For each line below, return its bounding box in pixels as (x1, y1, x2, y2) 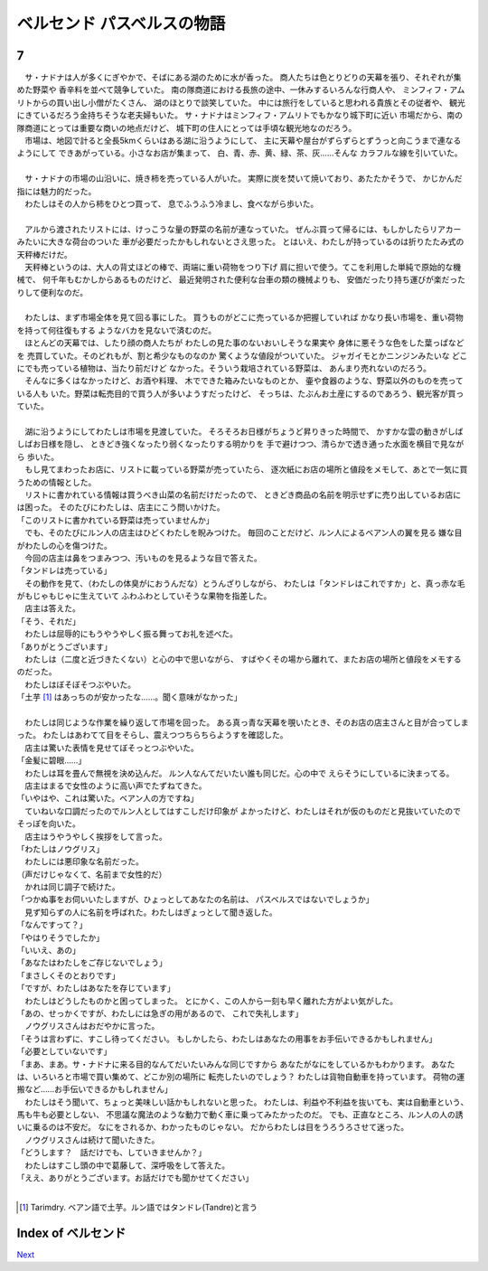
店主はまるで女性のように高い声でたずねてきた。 (23, 780, 207, 791)
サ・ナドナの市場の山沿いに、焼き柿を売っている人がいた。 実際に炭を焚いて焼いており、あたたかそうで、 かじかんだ (23, 173, 463, 184)
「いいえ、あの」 (16, 945, 80, 956)
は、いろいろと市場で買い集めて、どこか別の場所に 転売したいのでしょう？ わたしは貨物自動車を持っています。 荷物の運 (16, 1071, 465, 1082)
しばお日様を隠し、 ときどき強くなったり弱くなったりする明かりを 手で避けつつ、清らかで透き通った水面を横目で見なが (16, 438, 465, 449)
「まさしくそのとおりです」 (16, 970, 120, 981)
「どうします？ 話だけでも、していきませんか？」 (16, 1147, 207, 1158)
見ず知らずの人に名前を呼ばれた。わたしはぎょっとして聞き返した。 (23, 907, 277, 918)
